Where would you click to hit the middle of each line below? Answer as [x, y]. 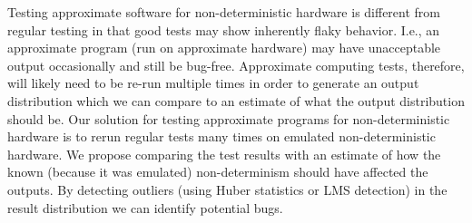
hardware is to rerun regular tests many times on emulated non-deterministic [221, 136]
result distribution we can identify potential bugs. [145, 207]
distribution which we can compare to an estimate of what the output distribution [236, 100]
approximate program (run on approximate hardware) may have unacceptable [224, 48]
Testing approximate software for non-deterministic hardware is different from [224, 12]
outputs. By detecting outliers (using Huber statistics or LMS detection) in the [227, 189]
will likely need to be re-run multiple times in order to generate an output [213, 83]
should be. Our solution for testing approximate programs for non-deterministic [229, 118]
